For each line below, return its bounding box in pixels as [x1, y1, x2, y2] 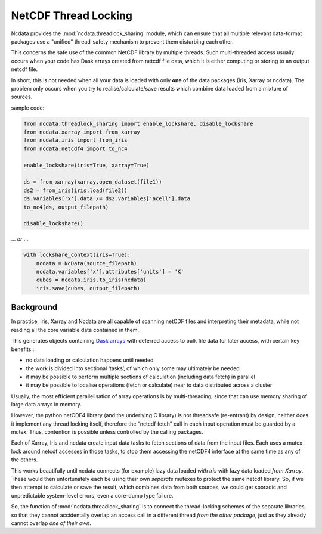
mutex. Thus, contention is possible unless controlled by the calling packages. [11, 429, 203, 436]
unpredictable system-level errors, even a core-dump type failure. [11, 492, 174, 499]
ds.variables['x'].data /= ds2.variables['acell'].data [23, 195, 191, 202]
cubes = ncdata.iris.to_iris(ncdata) [36, 277, 147, 283]
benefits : [11, 346, 35, 353]
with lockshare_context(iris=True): [23, 252, 131, 259]
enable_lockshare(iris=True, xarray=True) [23, 162, 150, 169]
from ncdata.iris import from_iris [23, 137, 128, 144]
